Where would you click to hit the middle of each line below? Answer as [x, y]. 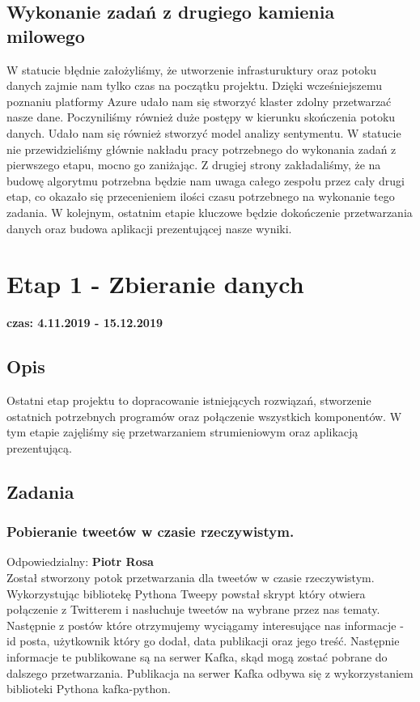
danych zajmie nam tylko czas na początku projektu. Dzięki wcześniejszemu [194, 85]
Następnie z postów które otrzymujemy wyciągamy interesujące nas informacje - [205, 625]
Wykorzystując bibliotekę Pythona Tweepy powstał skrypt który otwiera [186, 593]
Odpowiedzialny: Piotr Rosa [80, 562]
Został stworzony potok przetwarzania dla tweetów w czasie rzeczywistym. [191, 578]
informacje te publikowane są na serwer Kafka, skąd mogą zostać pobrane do [197, 656]
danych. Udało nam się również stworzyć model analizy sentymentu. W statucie [204, 132]
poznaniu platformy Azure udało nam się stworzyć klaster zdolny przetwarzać [199, 101]
